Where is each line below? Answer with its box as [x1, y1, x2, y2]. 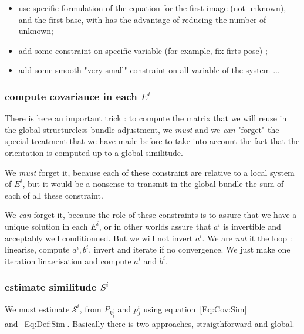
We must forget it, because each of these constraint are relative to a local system [5, 166, 295, 178]
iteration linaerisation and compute [5, 254, 131, 267]
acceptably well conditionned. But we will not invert [5, 231, 193, 244]
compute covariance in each [5, 88, 137, 103]
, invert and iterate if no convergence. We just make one [89, 243, 291, 255]
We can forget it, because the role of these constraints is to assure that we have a [5, 209, 297, 221]
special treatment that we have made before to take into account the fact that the [5, 135, 300, 147]
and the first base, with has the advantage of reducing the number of [18, 13, 266, 25]
